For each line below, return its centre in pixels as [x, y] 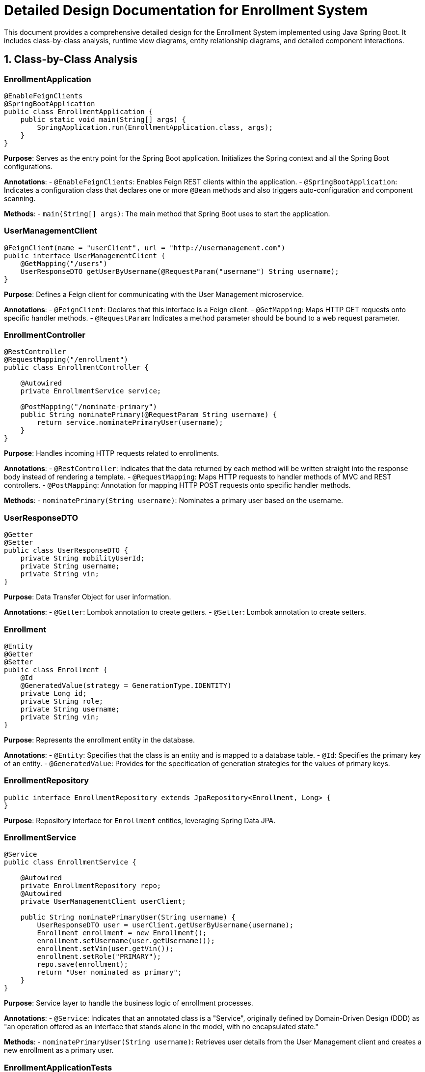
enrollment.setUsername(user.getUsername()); [126, 941]
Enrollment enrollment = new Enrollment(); [122, 933]
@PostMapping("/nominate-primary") [89, 407]
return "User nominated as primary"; [109, 972]
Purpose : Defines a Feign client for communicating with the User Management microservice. [154, 294]
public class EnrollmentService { [70, 862]
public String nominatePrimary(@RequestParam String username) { [149, 415]
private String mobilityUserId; [82, 558]
